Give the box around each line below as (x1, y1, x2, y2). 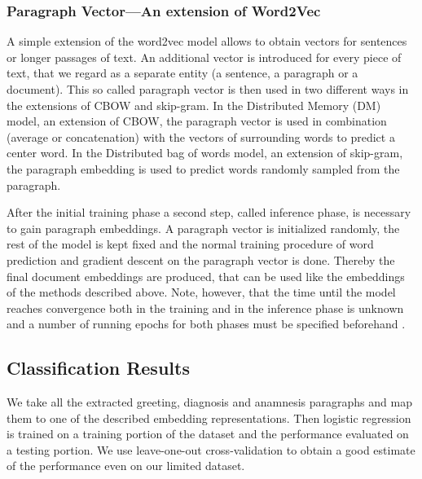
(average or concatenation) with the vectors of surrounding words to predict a (7, 128, 395, 145)
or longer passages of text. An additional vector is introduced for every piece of (7, 48, 402, 65)
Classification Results (7, 355, 190, 380)
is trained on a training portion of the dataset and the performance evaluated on (7, 425, 409, 442)
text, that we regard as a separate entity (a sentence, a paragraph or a (7, 64, 358, 81)
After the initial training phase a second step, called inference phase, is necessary (7, 204, 411, 221)
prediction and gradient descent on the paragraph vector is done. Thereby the (7, 251, 395, 268)
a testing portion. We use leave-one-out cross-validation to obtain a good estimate (7, 441, 415, 458)
